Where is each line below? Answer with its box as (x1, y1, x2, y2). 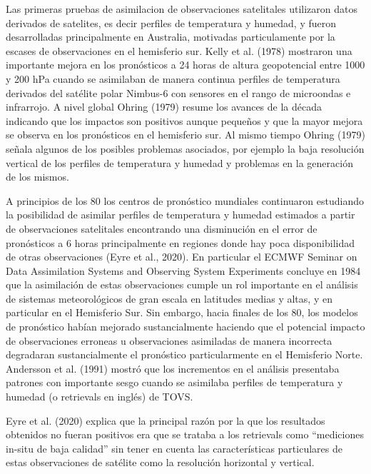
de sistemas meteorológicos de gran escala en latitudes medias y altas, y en (6, 291, 332, 306)
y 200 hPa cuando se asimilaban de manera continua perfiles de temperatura (6, 71, 340, 86)
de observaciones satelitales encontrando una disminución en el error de (6, 221, 317, 236)
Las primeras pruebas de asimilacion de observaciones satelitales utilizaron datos (6, 1, 357, 16)
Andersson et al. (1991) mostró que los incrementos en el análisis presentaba (6, 360, 340, 375)
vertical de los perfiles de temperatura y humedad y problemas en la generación (6, 155, 353, 170)
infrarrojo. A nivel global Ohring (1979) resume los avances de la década (6, 99, 322, 114)
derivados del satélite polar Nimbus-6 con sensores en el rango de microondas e (6, 85, 351, 100)
